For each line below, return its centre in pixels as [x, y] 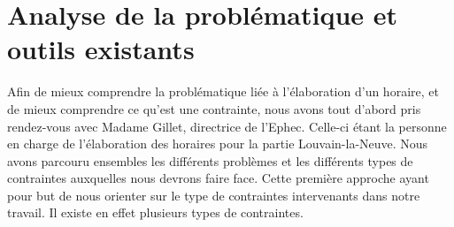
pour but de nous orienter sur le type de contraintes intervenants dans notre [214, 195]
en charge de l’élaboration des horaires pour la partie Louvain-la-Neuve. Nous [218, 144]
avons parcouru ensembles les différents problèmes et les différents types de [210, 160]
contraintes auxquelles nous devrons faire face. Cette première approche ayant [218, 178]
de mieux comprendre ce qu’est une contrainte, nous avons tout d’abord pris [214, 108]
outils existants [101, 49]
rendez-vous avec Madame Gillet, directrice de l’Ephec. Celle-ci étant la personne [227, 126]
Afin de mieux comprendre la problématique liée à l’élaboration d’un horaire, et [223, 91]
